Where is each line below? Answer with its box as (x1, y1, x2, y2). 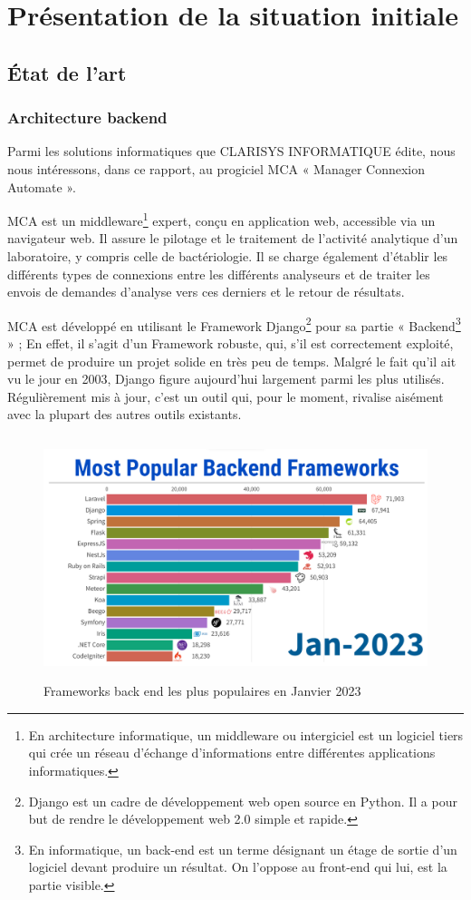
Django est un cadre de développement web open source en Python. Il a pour (28, 791, 457, 810)
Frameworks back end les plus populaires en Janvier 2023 (43, 681, 361, 700)
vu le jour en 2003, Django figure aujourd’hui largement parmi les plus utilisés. (7, 369, 445, 388)
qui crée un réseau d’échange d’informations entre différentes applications (28, 743, 436, 762)
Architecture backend (7, 106, 168, 129)
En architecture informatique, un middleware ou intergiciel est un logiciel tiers (28, 725, 464, 744)
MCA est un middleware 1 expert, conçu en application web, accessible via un (7, 209, 436, 230)
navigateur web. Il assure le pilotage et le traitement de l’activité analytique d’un (7, 229, 458, 248)
